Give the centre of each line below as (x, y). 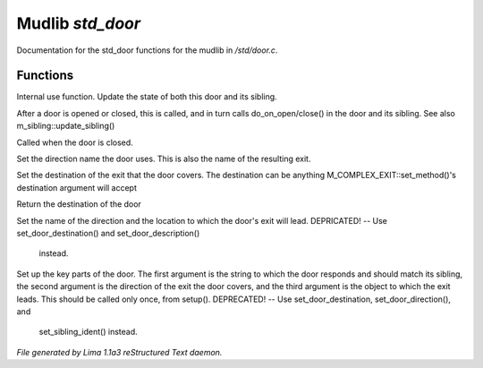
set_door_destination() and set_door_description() (108, 233)
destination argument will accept (77, 187)
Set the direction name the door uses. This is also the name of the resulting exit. (164, 159)
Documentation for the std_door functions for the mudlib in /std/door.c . (147, 50)
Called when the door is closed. (75, 142)
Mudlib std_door (79, 23)
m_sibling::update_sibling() (66, 126)
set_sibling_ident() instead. (88, 332)
